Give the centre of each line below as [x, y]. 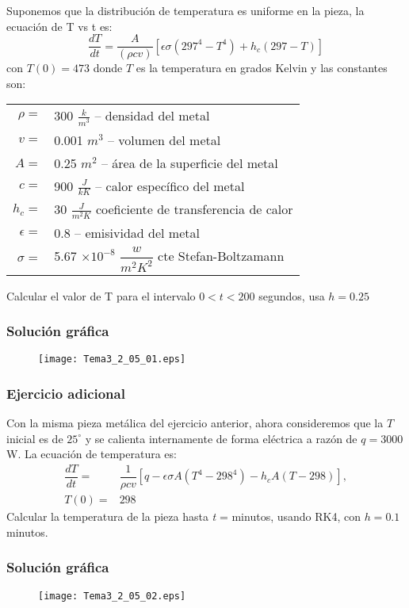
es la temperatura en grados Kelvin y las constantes [262, 68]
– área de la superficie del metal [189, 163]
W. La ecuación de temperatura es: [92, 454]
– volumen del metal [164, 140]
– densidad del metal [152, 116]
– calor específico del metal [170, 185]
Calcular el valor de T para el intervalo [101, 295]
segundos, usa [292, 295]
